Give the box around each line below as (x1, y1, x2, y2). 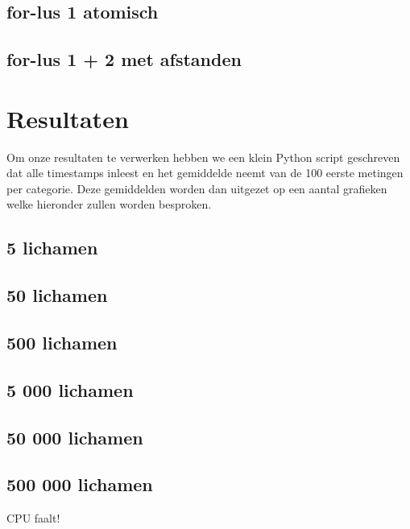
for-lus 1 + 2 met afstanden (6, 47, 242, 72)
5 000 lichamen (6, 377, 134, 402)
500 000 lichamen (6, 472, 153, 497)
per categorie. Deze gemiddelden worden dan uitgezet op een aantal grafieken (6, 180, 387, 196)
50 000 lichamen (6, 424, 143, 449)
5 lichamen (6, 235, 98, 260)
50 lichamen (6, 283, 108, 308)
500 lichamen (6, 330, 118, 355)
